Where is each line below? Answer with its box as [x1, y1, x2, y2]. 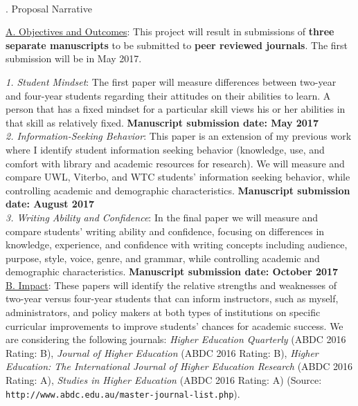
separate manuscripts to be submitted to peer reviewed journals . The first [6, 37, 348, 52]
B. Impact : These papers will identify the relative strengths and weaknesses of [6, 277, 337, 292]
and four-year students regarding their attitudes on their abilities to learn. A [6, 88, 331, 102]
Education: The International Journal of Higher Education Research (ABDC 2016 [6, 359, 352, 373]
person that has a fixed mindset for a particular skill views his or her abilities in [6, 102, 346, 116]
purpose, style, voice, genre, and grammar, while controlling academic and [6, 250, 320, 265]
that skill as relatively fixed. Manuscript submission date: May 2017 [6, 115, 319, 129]
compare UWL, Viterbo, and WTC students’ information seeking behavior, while [6, 169, 350, 184]
